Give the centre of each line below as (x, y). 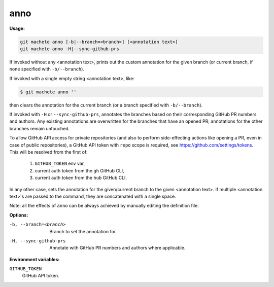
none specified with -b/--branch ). (47, 69)
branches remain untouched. (40, 128)
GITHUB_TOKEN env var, (60, 164)
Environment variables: (35, 259)
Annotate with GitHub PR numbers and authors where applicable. (117, 248)
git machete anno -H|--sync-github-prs (70, 49)
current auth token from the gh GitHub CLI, (79, 170)
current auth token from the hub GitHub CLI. (81, 178)
